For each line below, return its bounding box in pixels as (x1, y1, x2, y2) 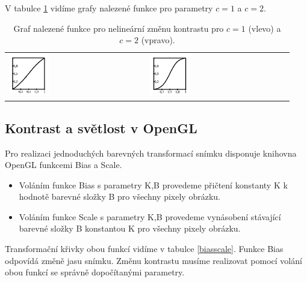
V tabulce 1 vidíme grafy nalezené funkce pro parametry (5, 2, 213, 14)
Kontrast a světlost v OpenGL (5, 118, 197, 137)
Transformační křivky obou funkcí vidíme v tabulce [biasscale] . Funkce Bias (5, 242, 284, 255)
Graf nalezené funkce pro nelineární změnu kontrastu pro (13, 22, 224, 34)
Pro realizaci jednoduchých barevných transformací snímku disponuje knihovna (5, 146, 297, 159)
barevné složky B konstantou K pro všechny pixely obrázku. (19, 222, 241, 235)
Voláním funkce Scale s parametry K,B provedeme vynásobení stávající (19, 210, 281, 223)
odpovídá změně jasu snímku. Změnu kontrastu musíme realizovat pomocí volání (5, 254, 302, 266)
